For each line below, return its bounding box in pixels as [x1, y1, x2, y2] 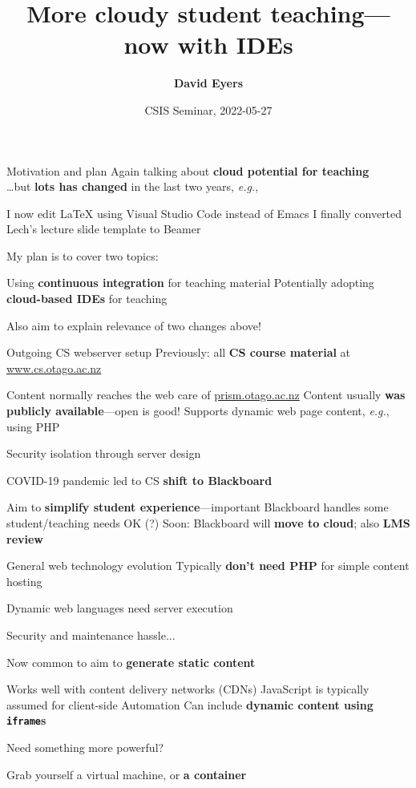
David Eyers [173, 75, 243, 91]
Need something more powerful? [6, 739, 164, 755]
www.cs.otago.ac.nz [6, 359, 102, 376]
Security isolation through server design [6, 445, 201, 462]
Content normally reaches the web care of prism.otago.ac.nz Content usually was [6, 386, 406, 403]
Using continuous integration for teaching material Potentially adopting [6, 274, 374, 291]
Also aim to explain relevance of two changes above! [6, 317, 261, 333]
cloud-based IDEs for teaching [6, 290, 168, 307]
